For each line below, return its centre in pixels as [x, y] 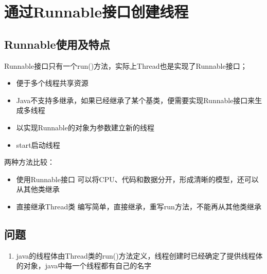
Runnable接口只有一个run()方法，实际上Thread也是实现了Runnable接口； [126, 65]
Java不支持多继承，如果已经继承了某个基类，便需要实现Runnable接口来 [136, 100]
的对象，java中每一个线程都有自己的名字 [84, 266]
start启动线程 [38, 144]
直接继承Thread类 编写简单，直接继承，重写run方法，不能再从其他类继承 [139, 206]
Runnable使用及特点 [57, 44]
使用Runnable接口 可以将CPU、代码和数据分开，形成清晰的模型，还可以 [137, 179]
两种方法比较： [29, 162]
